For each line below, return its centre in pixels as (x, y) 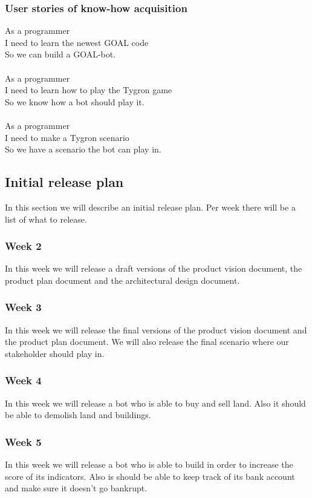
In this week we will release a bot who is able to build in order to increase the (149, 464)
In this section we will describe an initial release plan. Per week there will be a (150, 207)
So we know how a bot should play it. (75, 101)
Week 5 (23, 441)
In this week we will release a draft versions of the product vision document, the (154, 268)
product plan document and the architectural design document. (122, 280)
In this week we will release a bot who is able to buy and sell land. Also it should (155, 403)
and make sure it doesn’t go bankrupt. (76, 488)
